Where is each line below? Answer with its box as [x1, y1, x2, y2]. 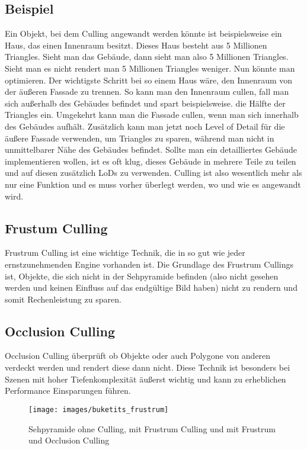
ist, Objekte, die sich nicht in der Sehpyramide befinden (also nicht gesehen [5, 269, 279, 282]
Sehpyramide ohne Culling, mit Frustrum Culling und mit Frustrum [28, 422, 276, 435]
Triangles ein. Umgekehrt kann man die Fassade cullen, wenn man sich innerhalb [5, 108, 299, 121]
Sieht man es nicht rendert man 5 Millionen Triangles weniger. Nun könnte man [5, 62, 295, 74]
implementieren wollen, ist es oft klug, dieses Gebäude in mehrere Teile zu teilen [5, 155, 296, 167]
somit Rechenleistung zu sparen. [5, 292, 121, 305]
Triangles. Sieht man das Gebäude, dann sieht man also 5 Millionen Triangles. [5, 50, 289, 63]
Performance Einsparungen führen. [5, 384, 131, 397]
